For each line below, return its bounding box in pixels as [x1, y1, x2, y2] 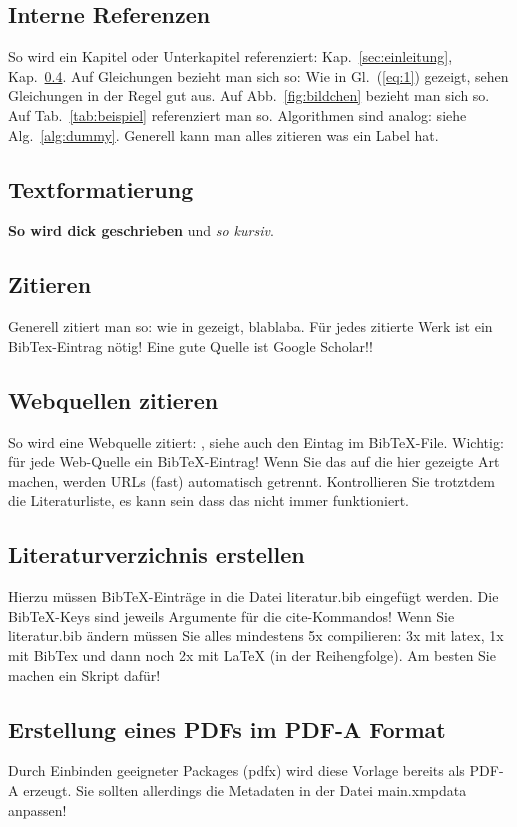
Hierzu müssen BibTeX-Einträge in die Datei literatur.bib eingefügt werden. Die [8, 586, 499, 607]
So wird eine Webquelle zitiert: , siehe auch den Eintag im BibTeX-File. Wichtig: [8, 431, 504, 452]
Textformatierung [8, 173, 194, 204]
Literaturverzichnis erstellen [8, 539, 305, 570]
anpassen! [8, 799, 67, 820]
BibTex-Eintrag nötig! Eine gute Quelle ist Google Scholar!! [8, 335, 373, 356]
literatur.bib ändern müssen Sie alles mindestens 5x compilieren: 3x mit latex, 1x [8, 625, 504, 646]
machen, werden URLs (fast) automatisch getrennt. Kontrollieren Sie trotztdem [8, 470, 495, 491]
